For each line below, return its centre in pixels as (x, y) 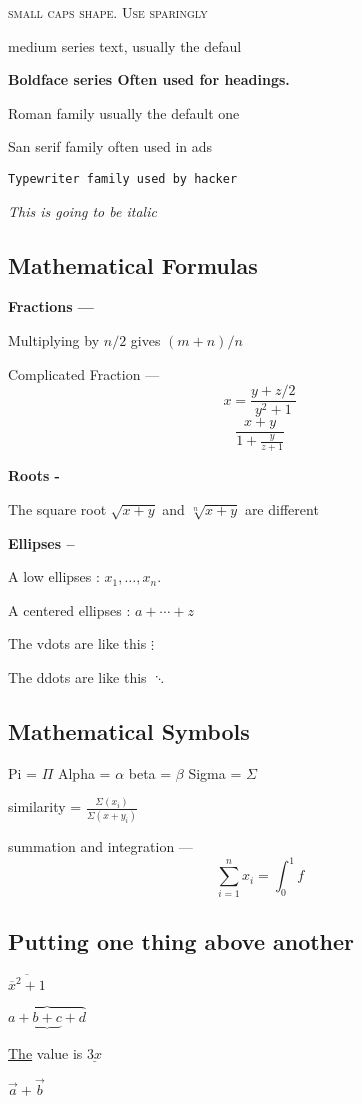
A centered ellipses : (69, 609)
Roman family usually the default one (124, 112)
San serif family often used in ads (110, 146)
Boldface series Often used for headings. (149, 79)
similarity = (45, 806)
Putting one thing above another (181, 940)
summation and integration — (100, 846)
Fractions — (51, 306)
